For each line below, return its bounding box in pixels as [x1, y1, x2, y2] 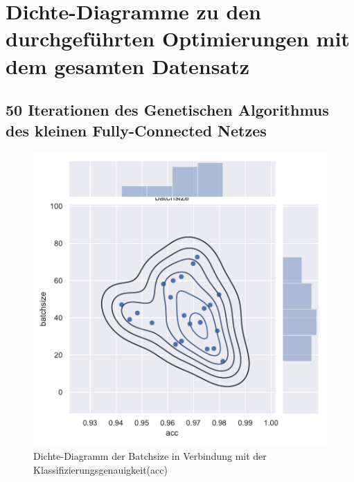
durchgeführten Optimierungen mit [6, 24, 350, 53]
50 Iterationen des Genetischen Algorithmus [6, 99, 329, 120]
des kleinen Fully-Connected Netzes [6, 119, 267, 141]
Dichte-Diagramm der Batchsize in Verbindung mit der [33, 448, 267, 463]
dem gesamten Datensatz [6, 51, 249, 80]
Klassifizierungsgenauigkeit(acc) [33, 462, 168, 476]
